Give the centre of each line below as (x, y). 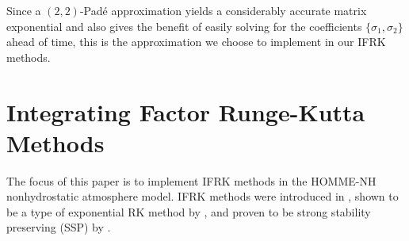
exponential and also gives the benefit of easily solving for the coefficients (184, 26)
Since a (24, 10)
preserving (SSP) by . (59, 227)
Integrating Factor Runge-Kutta (186, 111)
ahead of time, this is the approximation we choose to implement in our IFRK (196, 42)
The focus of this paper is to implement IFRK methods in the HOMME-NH (191, 180)
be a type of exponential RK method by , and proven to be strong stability (189, 211)
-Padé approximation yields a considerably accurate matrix (223, 10)
